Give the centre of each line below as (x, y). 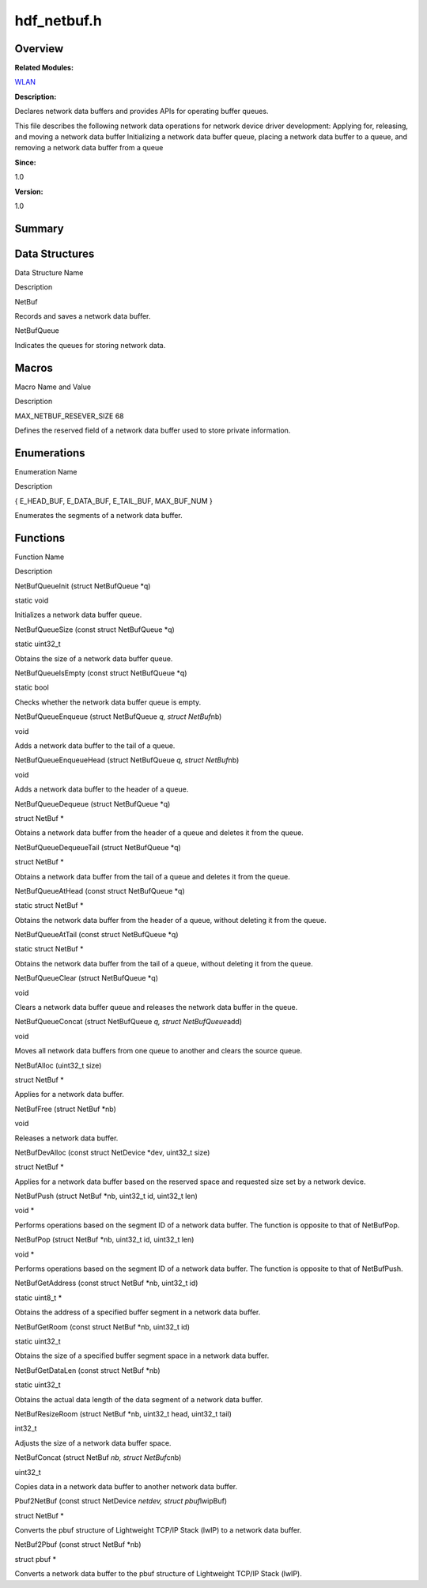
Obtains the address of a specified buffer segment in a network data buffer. (138, 1312)
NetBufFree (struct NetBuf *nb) (65, 1109)
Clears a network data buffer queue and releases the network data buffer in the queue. (156, 1008)
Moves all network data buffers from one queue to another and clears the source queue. (159, 1051)
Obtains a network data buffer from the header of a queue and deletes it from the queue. (159, 833)
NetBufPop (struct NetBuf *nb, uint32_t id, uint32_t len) (104, 1240)
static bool (32, 687)
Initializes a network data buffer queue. (78, 615)
